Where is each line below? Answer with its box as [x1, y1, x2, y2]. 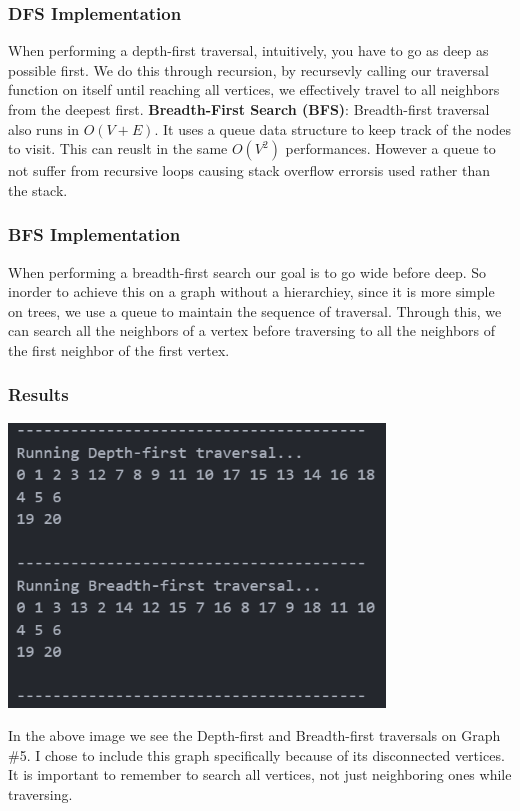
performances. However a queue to [285, 138, 496, 159]
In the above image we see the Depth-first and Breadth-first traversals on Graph [8, 725, 501, 746]
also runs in [8, 118, 79, 139]
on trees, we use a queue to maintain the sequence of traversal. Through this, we [8, 300, 502, 321]
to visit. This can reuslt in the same [8, 138, 228, 159]
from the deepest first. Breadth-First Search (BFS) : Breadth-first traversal [8, 99, 490, 119]
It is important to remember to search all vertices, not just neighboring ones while [8, 764, 512, 785]
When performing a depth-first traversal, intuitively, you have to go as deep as [8, 40, 489, 61]
